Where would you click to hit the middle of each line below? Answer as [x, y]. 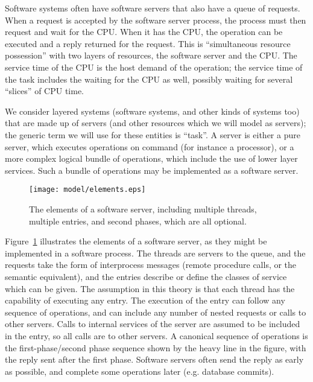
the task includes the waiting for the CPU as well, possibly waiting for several [149, 79]
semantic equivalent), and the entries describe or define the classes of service [146, 276]
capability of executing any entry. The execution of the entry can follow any [145, 300]
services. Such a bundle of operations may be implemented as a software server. [152, 170]
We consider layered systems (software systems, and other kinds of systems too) [152, 111]
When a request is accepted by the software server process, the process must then [156, 20]
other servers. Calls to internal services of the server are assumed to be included [153, 324]
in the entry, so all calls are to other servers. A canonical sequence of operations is [156, 335]
